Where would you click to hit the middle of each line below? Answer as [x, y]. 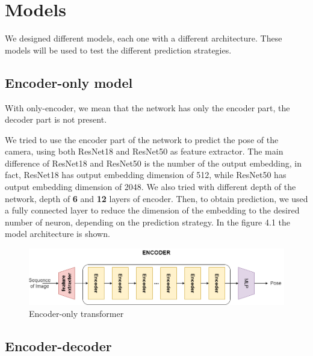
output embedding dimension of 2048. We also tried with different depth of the [150, 187]
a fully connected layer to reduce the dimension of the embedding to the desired [152, 210]
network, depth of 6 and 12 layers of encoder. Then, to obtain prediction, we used [156, 198]
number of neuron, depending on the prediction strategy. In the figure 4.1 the [147, 222]
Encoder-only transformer [76, 313]
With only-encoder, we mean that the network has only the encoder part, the [147, 107]
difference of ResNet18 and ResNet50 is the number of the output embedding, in [153, 163]
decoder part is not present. [56, 119]
